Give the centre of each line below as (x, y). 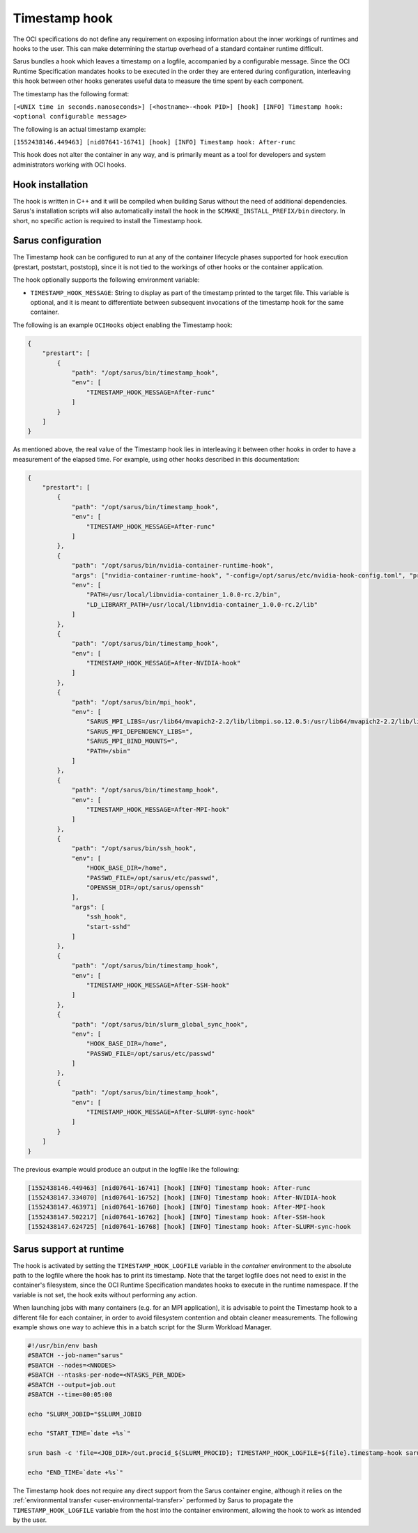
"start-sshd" (108, 927)
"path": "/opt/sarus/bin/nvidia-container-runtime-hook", (173, 566)
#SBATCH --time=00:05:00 (70, 1394)
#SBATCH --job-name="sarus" (75, 1355)
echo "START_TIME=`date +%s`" (79, 1434)
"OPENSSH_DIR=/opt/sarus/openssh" (145, 888)
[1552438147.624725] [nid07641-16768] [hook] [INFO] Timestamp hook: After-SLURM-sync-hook (189, 1227)
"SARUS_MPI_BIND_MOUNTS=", (132, 741)
